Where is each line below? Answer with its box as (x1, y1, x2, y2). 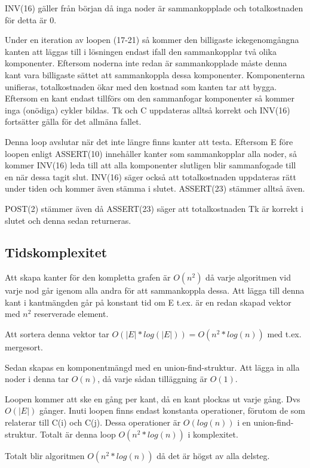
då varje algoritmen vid (205, 271, 291, 284)
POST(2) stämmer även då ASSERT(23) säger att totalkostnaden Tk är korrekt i (5, 202, 303, 214)
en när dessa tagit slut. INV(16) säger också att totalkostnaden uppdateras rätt (5, 170, 296, 183)
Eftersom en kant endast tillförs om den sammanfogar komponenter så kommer (5, 92, 294, 104)
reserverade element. (34, 307, 109, 320)
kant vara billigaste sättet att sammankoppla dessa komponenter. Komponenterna (5, 68, 305, 81)
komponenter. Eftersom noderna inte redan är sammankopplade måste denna (5, 57, 287, 69)
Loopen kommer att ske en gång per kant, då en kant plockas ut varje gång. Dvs (5, 392, 300, 405)
